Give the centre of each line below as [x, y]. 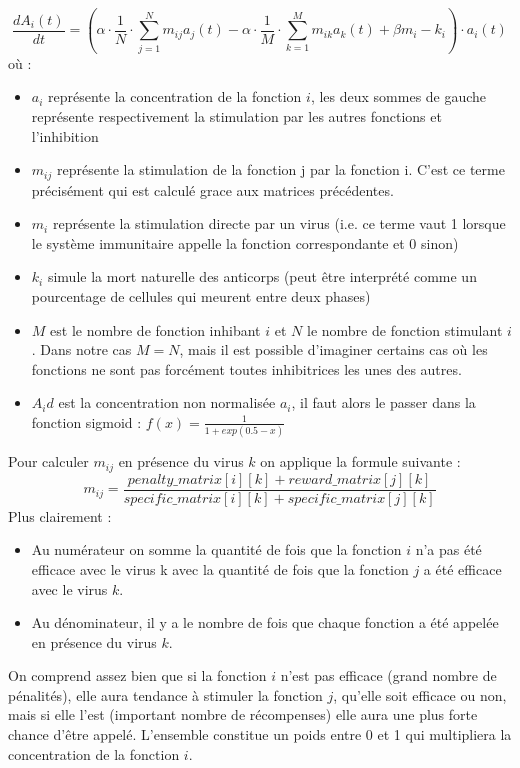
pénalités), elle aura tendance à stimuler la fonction [165, 694]
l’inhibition [65, 135]
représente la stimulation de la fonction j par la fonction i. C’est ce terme [280, 169]
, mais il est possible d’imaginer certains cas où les [333, 349]
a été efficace [462, 568]
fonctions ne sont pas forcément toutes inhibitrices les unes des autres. [246, 368]
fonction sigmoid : [86, 421]
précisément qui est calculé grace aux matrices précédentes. [212, 189]
